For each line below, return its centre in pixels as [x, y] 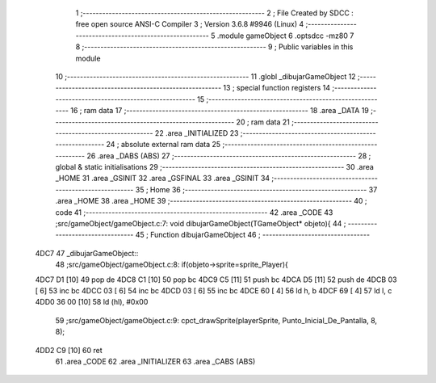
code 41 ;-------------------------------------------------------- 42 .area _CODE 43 [194, 212]
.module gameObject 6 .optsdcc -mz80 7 [285, 36]
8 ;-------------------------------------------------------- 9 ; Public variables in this [214, 47]
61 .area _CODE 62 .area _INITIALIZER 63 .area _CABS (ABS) [155, 361]
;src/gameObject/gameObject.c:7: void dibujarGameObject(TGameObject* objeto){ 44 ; [201, 224]
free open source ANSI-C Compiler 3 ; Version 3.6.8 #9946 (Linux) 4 [190, 24]
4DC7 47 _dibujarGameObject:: [87, 253]
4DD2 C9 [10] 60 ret [69, 350]
